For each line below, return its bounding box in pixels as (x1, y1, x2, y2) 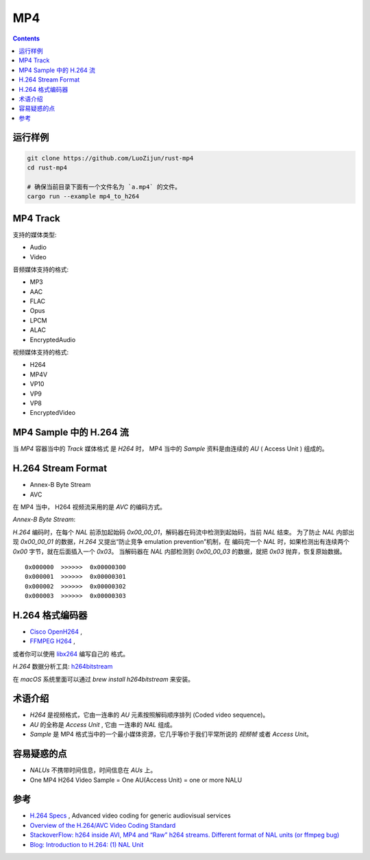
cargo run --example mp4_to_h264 (27, 193, 140, 200)
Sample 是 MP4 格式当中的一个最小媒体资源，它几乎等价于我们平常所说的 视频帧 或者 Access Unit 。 (29, 730, 313, 739)
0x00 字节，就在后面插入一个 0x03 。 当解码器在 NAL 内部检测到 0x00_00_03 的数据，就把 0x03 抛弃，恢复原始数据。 (12, 547, 346, 556)
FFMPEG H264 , (29, 637, 75, 645)
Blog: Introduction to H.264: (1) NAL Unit (29, 840, 144, 848)
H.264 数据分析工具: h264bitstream (12, 662, 113, 671)
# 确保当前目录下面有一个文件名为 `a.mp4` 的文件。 (27, 182, 182, 191)
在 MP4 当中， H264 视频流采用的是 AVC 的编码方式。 (12, 503, 166, 511)
